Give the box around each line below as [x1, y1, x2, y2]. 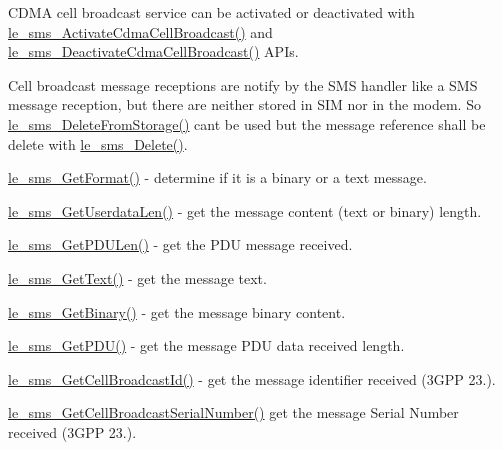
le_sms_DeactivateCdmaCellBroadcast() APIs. [8, 41, 299, 62]
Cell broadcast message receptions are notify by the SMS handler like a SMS [8, 74, 478, 95]
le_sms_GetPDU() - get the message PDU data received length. [8, 335, 405, 356]
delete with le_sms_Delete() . [8, 133, 188, 154]
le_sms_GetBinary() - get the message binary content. [8, 301, 346, 322]
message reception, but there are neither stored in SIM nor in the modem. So [8, 94, 481, 115]
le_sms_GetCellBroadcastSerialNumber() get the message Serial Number [8, 402, 459, 423]
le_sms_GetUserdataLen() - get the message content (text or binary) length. [8, 200, 482, 221]
